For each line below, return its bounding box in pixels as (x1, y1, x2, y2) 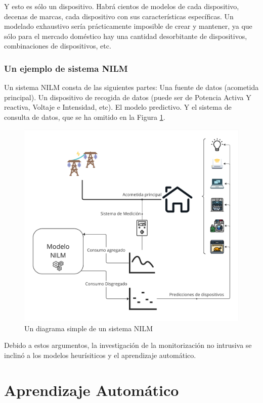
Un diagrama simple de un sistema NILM (24, 323, 153, 333)
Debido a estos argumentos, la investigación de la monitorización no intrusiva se (4, 340, 252, 350)
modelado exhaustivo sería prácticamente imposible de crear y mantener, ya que (4, 21, 252, 31)
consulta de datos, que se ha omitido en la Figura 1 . (4, 111, 165, 122)
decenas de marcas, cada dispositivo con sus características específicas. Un (4, 11, 234, 21)
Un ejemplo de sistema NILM (4, 62, 128, 74)
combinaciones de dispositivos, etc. (4, 40, 111, 51)
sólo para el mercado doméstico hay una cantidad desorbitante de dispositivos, (4, 30, 247, 41)
